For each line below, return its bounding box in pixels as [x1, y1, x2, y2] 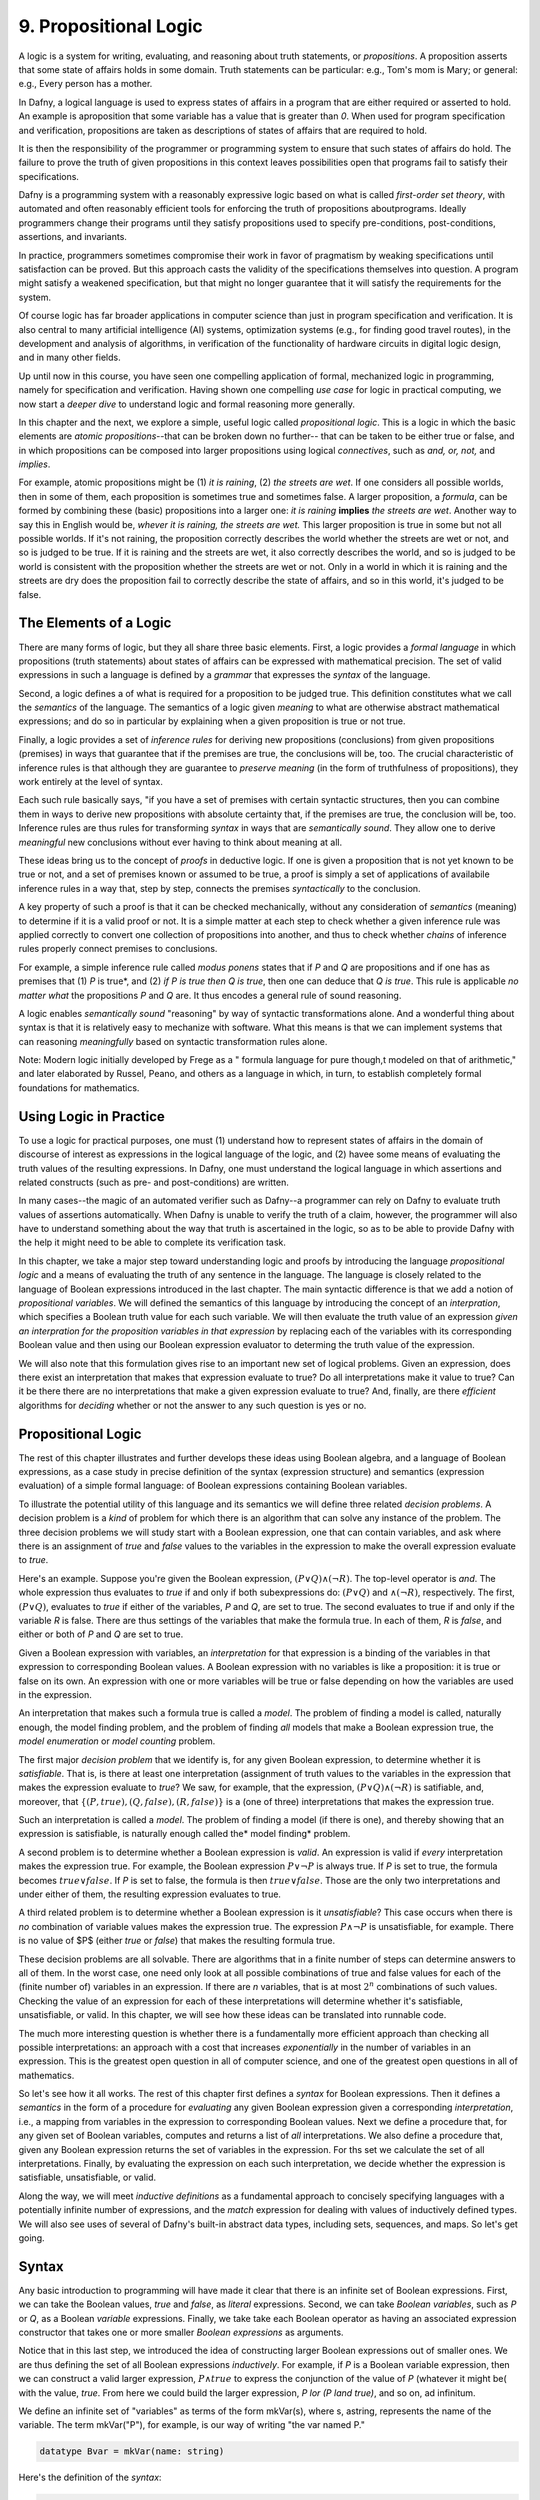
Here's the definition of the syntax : [18, 2471, 162, 2484]
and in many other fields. [18, 351, 121, 364]
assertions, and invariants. [18, 231, 127, 243]
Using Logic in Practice [18, 1108, 165, 1125]
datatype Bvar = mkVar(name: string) [39, 2446, 225, 2457]
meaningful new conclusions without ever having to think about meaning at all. [18, 836, 343, 848]
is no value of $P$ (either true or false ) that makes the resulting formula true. [18, 1935, 336, 1947]
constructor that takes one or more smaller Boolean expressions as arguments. [18, 2326, 344, 2339]
